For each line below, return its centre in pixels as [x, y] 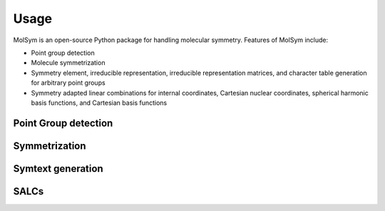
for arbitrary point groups [68, 83]
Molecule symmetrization [68, 63]
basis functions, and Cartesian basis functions [99, 103]
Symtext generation [58, 169]
